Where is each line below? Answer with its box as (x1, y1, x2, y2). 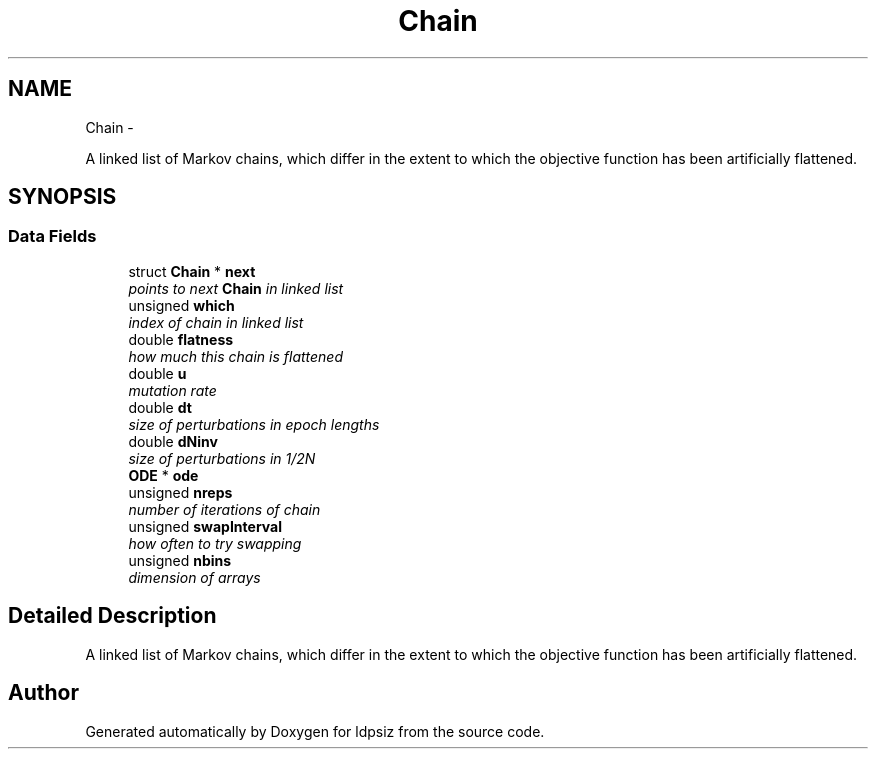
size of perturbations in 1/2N (128, 449, 316, 467)
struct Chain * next (128, 262, 256, 280)
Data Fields (8, 226, 97, 247)
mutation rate (128, 381, 217, 399)
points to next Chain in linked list (128, 279, 344, 297)
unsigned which (128, 296, 235, 314)
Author (8, 680, 79, 706)
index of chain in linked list (128, 313, 304, 331)
